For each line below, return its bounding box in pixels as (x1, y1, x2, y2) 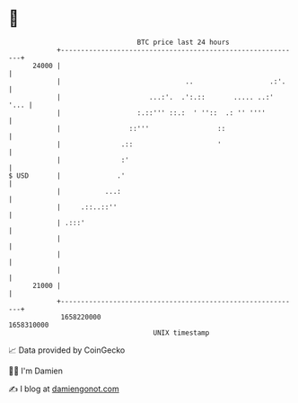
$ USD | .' (8, 171, 126, 180)
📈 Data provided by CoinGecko (8, 345, 126, 355)
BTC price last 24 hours (136, 38, 230, 47)
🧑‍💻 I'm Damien (8, 365, 64, 376)
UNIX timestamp (153, 328, 210, 337)
